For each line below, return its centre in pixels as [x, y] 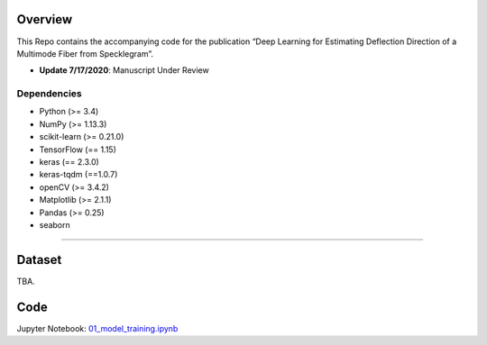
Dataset [39, 260]
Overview [45, 19]
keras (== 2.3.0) [69, 162]
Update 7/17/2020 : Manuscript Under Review [124, 70]
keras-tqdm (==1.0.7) [78, 175]
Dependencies [50, 94]
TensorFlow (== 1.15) [78, 150]
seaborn [55, 224]
